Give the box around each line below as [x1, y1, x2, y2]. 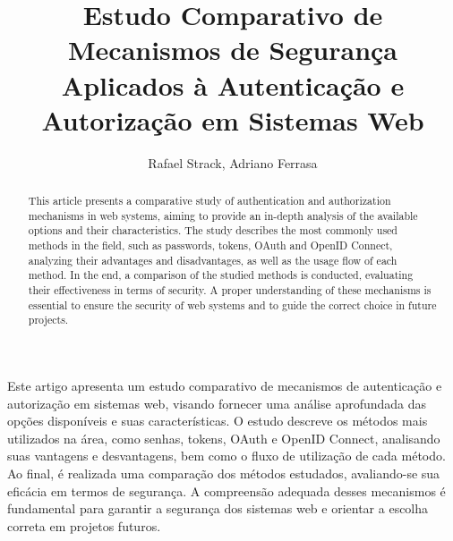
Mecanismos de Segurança [68, 31, 397, 68]
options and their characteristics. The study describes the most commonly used [28, 223, 397, 238]
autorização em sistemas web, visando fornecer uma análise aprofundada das [7, 393, 427, 412]
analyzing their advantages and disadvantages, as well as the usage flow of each [28, 252, 397, 267]
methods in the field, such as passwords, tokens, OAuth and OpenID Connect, [28, 238, 393, 253]
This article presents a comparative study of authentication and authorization [28, 193, 391, 208]
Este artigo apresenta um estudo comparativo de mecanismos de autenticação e [7, 376, 442, 394]
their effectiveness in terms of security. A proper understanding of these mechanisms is [28, 283, 432, 298]
